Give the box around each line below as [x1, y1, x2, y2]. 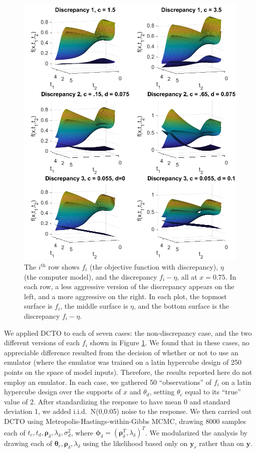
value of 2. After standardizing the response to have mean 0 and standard [4, 396, 230, 406]
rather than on [199, 438, 244, 448]
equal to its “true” [185, 386, 241, 397]
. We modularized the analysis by [145, 427, 247, 437]
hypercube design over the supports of [4, 386, 121, 397]
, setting [149, 386, 175, 397]
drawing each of [4, 438, 53, 448]
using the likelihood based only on [83, 438, 188, 448]
